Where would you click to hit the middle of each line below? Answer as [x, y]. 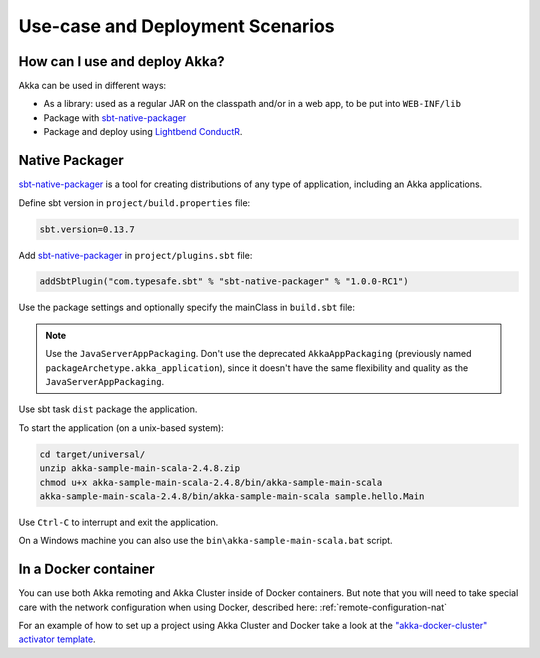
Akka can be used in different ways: [92, 86]
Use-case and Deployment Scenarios [176, 26]
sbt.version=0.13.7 [87, 229]
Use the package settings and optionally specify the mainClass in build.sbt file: [186, 307]
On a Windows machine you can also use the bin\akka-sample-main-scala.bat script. [206, 541]
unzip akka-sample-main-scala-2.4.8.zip [139, 468]
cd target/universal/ [92, 454]
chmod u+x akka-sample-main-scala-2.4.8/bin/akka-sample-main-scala [211, 482]
